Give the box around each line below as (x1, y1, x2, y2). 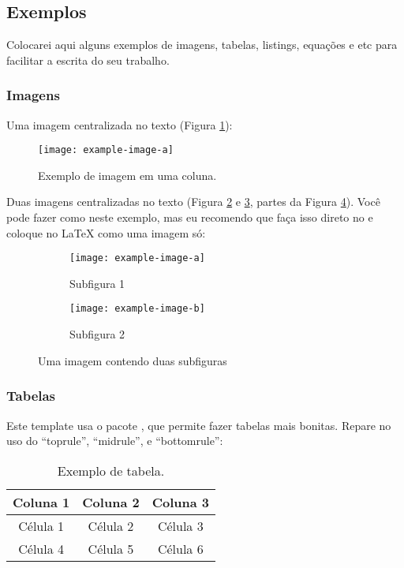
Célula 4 (18, 539, 65, 558)
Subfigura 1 (69, 275, 125, 291)
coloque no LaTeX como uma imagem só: (6, 224, 206, 241)
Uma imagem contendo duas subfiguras (38, 352, 227, 368)
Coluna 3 (151, 492, 209, 511)
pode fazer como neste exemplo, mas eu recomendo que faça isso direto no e (6, 209, 373, 226)
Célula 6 (157, 539, 204, 558)
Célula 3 (157, 516, 204, 535)
